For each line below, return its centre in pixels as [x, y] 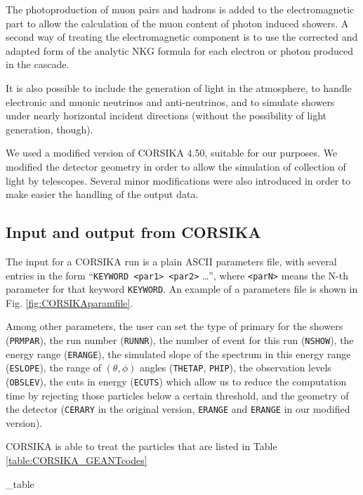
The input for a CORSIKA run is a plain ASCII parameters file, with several [171, 261]
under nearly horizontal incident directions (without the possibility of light [166, 115]
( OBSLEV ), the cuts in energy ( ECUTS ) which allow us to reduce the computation [176, 381]
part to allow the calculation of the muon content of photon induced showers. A [177, 23]
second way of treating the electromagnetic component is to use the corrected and [182, 37]
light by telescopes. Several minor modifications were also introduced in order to [178, 180]
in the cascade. [38, 64]
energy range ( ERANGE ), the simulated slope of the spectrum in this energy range [178, 354]
